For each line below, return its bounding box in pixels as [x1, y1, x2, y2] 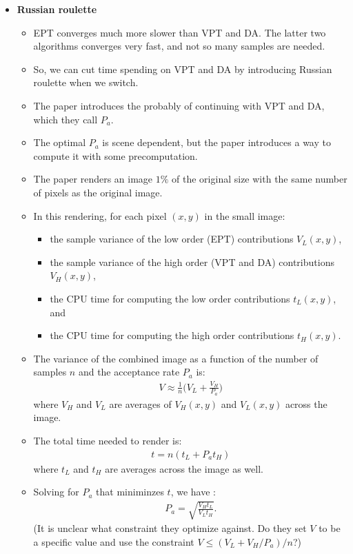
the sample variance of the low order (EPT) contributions [50, 232, 294, 246]
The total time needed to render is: [33, 433, 182, 448]
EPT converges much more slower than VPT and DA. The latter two [33, 25, 326, 39]
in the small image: [204, 208, 285, 223]
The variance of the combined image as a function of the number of [33, 351, 319, 365]
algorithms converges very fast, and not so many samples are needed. [33, 39, 325, 53]
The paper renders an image [33, 172, 153, 186]
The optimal [33, 135, 86, 150]
